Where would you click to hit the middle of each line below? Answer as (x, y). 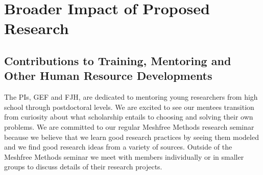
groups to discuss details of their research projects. (83, 167)
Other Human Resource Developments (108, 76)
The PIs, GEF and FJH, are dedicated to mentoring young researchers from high (131, 97)
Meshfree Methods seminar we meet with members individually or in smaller (124, 156)
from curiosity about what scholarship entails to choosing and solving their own (129, 117)
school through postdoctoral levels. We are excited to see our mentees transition (129, 107)
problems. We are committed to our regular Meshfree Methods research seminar (129, 126)
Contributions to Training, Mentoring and (118, 60)
